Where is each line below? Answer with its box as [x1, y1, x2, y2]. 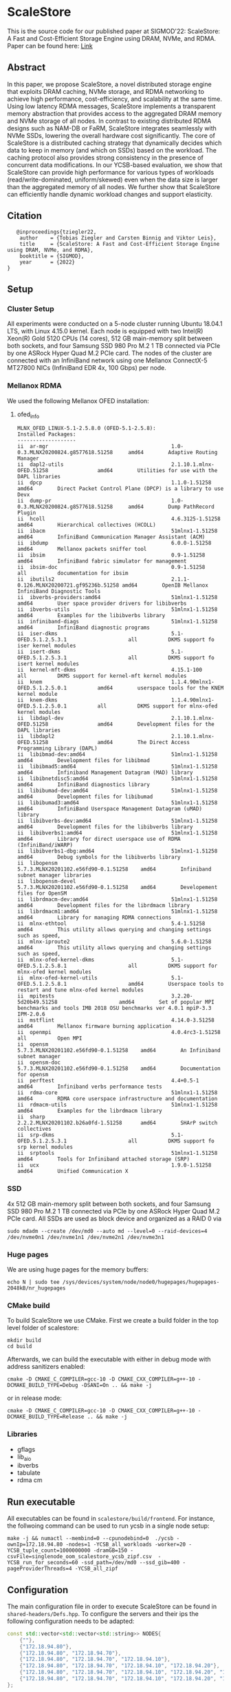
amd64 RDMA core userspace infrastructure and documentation [16, 1096, 218, 1102]
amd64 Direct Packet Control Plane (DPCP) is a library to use [16, 485, 224, 492]
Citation [7, 210, 43, 222]
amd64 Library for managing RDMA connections [16, 914, 172, 922]
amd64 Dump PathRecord [128, 503, 214, 511]
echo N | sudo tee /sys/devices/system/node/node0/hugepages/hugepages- [7, 1278, 220, 1285]
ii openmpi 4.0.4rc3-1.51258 [16, 1029, 221, 1036]
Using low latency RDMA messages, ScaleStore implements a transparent [7, 101, 216, 110]
